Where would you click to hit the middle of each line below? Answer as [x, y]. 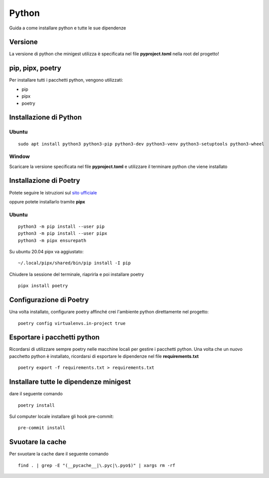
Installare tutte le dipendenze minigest [70, 382]
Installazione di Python [45, 117]
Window [19, 157]
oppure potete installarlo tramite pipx [47, 201]
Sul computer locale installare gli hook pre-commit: [61, 416]
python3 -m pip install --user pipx [63, 234]
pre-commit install [42, 428]
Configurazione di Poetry [49, 300]
